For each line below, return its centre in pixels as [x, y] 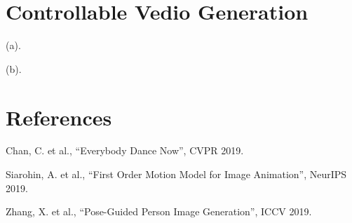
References [59, 117]
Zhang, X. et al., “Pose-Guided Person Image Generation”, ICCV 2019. [159, 211]
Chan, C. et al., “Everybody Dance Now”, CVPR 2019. [125, 150]
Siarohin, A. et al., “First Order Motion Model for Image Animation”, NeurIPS [176, 174]
